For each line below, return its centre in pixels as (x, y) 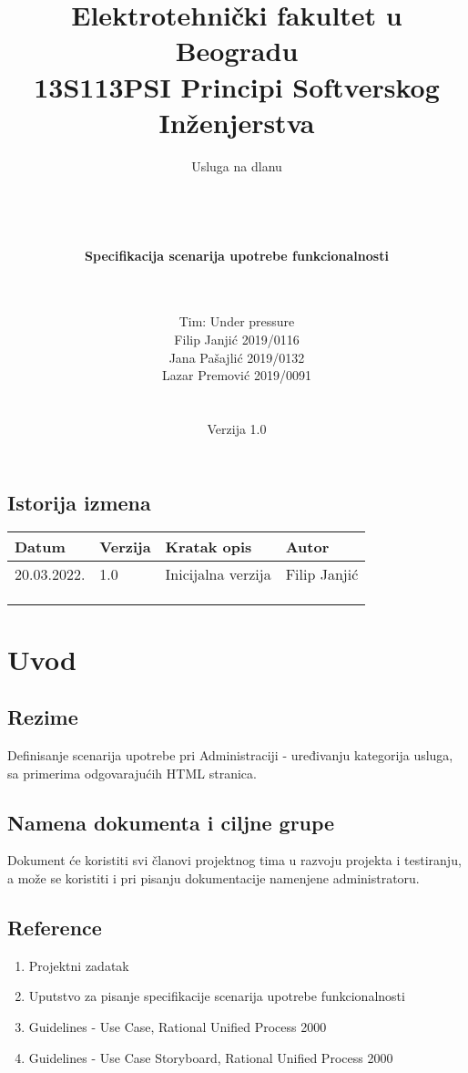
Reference (55, 927)
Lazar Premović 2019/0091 (237, 375)
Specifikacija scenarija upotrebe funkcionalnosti (237, 255)
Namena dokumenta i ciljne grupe (171, 822)
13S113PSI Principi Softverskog (237, 86)
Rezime (43, 717)
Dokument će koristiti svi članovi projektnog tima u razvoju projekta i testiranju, (234, 860)
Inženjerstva (237, 122)
